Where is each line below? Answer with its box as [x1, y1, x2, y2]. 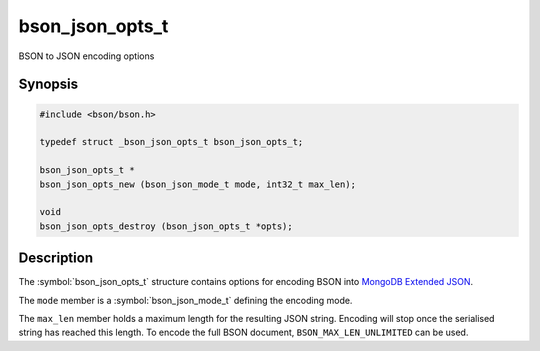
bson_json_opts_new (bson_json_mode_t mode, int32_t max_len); [39, 178, 357, 190]
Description [18, 250, 94, 267]
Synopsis [18, 76, 79, 93]
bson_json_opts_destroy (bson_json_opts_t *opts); [39, 220, 294, 232]
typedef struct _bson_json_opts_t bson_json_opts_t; [39, 136, 304, 148]
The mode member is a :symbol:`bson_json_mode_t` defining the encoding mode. [18, 294, 353, 306]
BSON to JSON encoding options [18, 50, 155, 62]
